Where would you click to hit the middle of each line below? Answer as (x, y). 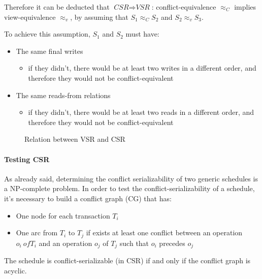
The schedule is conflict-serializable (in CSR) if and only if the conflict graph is (127, 260)
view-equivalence (30, 17)
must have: (142, 34)
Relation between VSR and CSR (75, 139)
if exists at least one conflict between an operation (164, 232)
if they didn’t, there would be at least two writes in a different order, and (142, 68)
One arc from (37, 232)
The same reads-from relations (63, 95)
